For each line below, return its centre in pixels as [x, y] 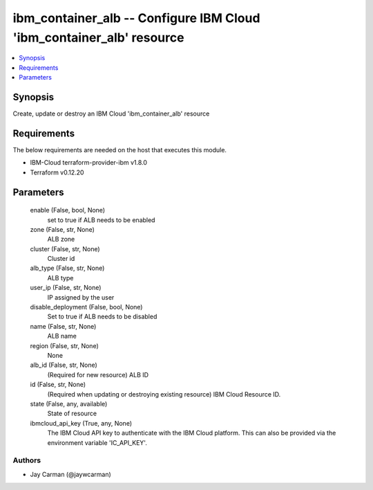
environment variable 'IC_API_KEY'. [97, 442]
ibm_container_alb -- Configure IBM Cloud [136, 18]
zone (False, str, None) [62, 229]
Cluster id [61, 259]
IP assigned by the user [81, 297]
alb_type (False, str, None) [67, 268]
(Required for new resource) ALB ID [98, 374]
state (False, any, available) [69, 403]
